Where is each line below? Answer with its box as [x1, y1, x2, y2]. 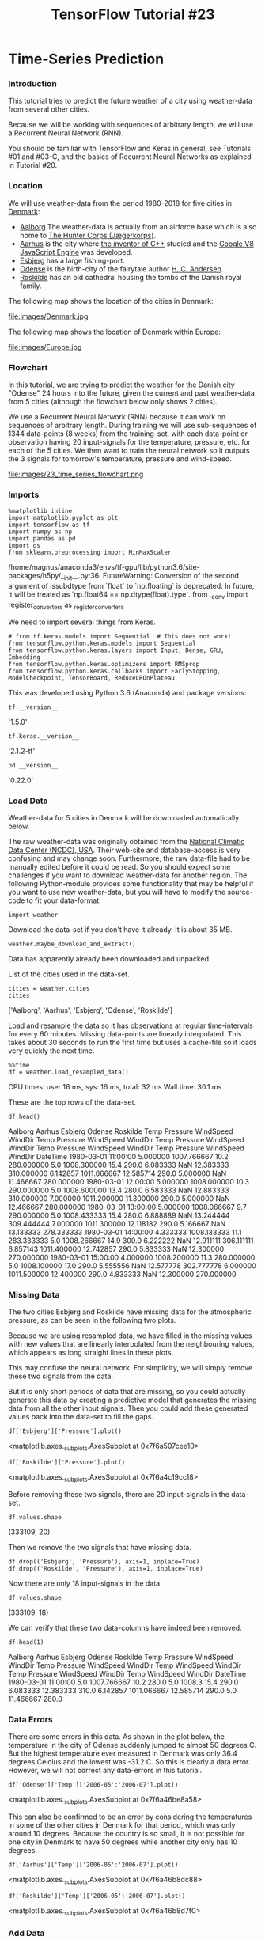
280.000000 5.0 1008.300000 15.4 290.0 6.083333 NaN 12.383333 [8, 1161, 229, 1170]
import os [8, 542, 41, 550]
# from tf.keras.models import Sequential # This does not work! [8, 632, 232, 640]
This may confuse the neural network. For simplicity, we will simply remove [8, 1363, 253, 1373]
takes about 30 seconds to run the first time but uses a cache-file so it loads [8, 1038, 257, 1048]
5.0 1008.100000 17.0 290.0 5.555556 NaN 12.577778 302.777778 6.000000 [8, 1261, 257, 1271]
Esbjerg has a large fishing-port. [19, 256, 125, 265]
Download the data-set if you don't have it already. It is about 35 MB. [8, 925, 233, 934]
